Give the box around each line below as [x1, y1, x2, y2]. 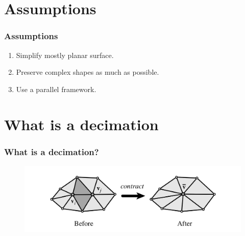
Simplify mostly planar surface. [16, 49, 114, 60]
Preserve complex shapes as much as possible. [16, 67, 159, 77]
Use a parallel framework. [16, 83, 96, 94]
